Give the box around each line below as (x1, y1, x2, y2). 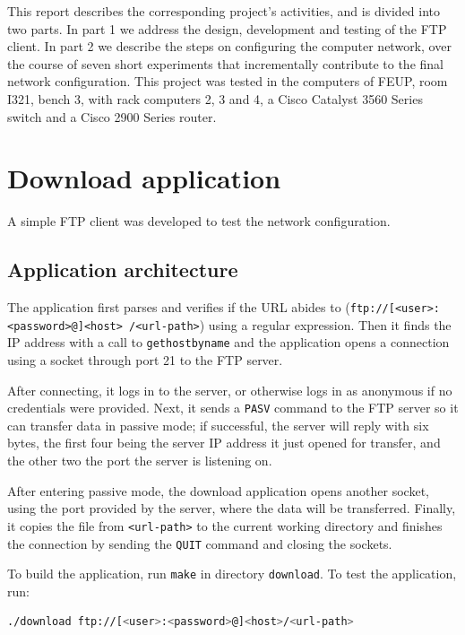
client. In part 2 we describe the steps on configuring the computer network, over (7, 37, 452, 56)
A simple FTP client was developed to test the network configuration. (7, 212, 391, 231)
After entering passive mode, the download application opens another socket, (7, 481, 429, 500)
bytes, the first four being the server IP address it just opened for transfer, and (7, 433, 441, 452)
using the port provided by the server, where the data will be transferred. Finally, (7, 499, 456, 518)
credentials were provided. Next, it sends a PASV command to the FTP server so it (7, 398, 459, 417)
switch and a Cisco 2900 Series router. (7, 107, 217, 126)
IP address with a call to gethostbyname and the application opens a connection (7, 333, 450, 352)
